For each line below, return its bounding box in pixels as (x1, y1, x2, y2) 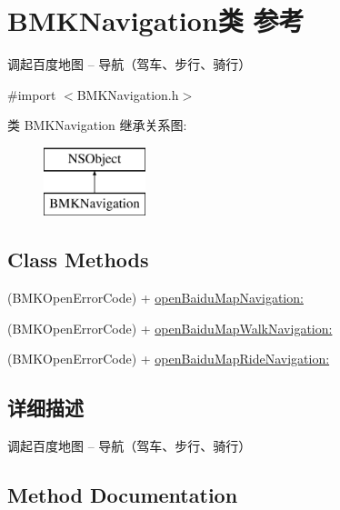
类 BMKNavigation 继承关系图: (7, 115, 187, 135)
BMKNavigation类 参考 (7, 2, 305, 39)
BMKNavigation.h (76, 85, 179, 104)
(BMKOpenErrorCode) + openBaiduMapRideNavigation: (7, 349, 330, 368)
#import (7, 85, 56, 104)
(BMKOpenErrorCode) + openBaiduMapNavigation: (7, 288, 304, 307)
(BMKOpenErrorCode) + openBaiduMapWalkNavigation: (7, 318, 333, 337)
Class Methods (7, 245, 149, 274)
